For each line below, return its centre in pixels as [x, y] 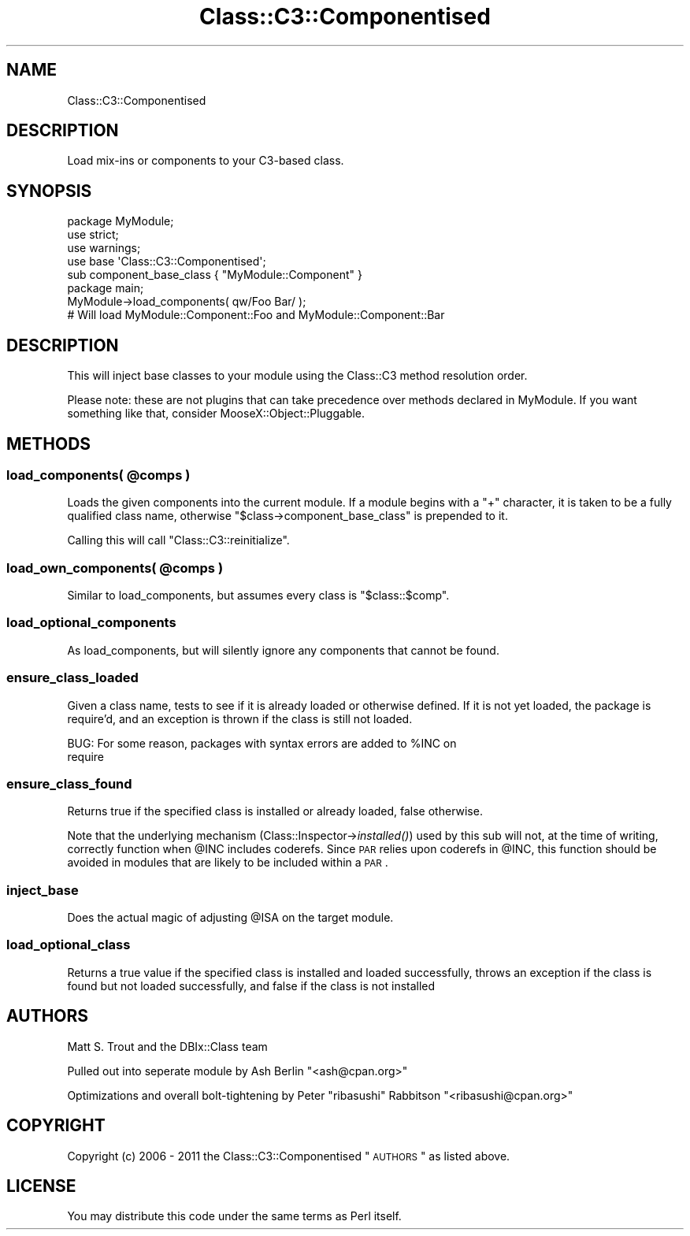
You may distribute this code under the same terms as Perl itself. [234, 1216]
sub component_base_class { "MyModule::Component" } [215, 275]
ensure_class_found [69, 783]
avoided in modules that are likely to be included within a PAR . [228, 863]
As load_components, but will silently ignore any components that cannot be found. [283, 650]
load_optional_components [91, 623]
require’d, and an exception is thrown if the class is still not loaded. [240, 718]
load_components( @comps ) [98, 475]
